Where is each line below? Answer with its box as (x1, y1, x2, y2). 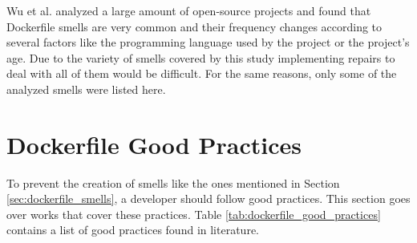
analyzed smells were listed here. (6, 80, 166, 97)
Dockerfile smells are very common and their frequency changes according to (6, 18, 383, 34)
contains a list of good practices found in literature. (6, 221, 259, 238)
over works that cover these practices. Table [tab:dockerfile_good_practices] (6, 205, 381, 222)
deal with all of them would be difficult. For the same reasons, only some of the (6, 65, 397, 82)
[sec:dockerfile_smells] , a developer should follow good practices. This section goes (6, 190, 411, 207)
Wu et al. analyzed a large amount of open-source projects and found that (6, 2, 371, 18)
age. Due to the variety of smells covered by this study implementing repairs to (6, 49, 395, 66)
